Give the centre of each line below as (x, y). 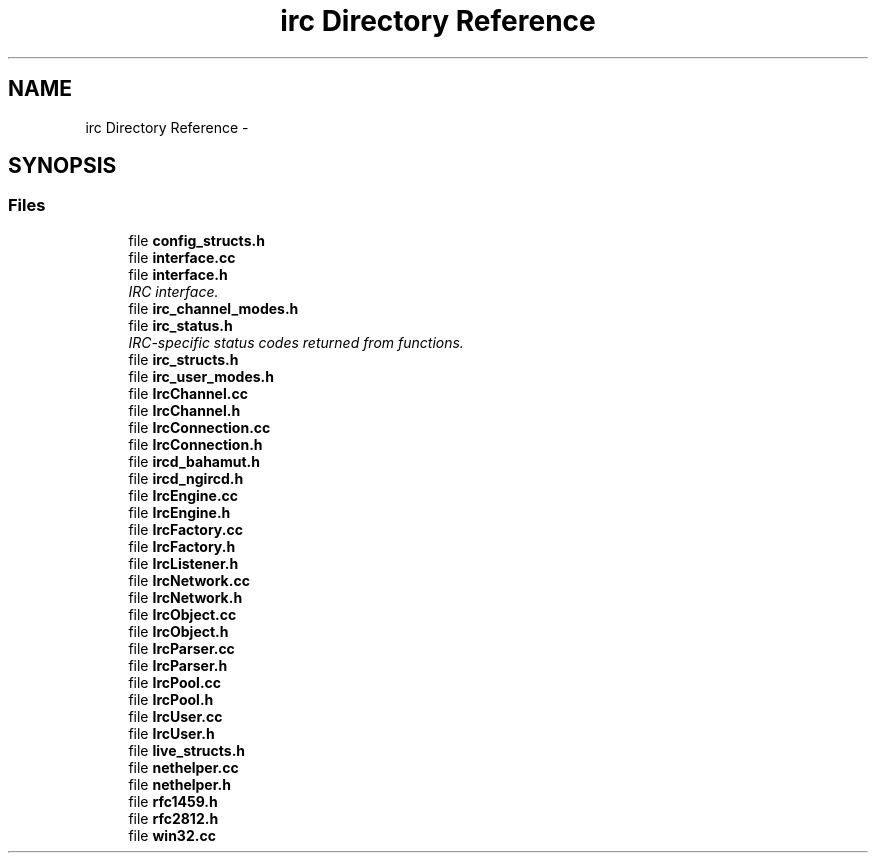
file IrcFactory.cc (185, 529)
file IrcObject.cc (182, 614)
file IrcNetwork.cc (189, 580)
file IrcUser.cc (175, 716)
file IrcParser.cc (181, 648)
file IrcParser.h (178, 665)
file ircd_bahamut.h (194, 461)
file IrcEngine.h (179, 512)
